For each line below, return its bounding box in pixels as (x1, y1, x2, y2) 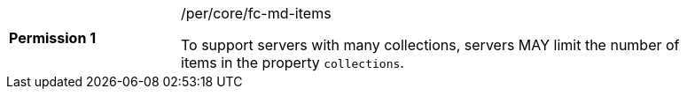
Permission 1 (9, 29, 97, 47)
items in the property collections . (181, 54, 404, 71)
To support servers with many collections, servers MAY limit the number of (181, 36, 680, 54)
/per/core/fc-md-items (181, 4, 332, 22)
